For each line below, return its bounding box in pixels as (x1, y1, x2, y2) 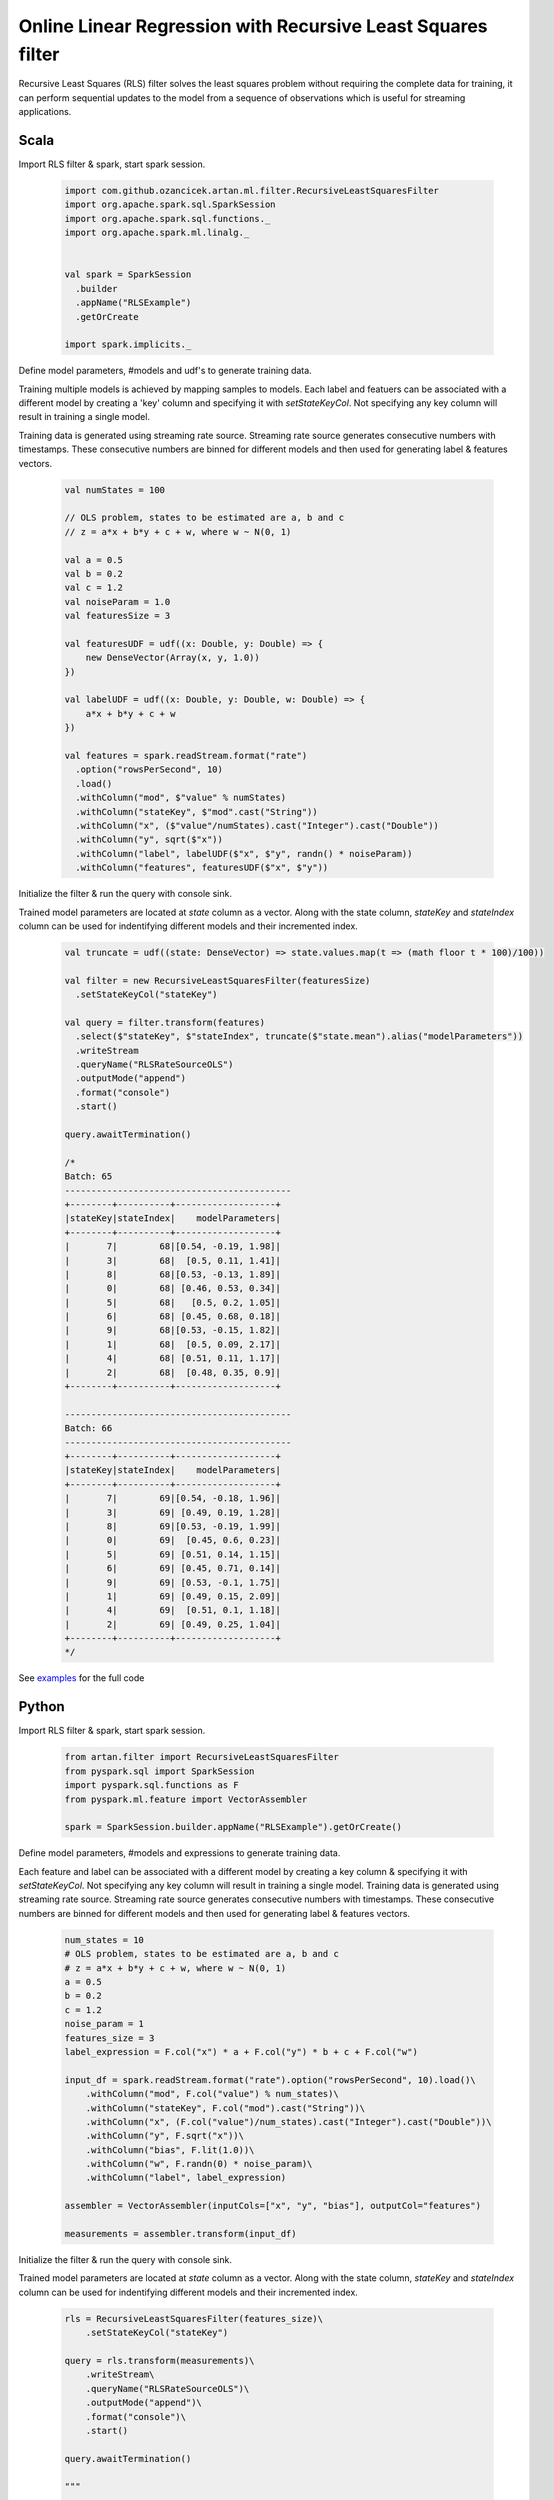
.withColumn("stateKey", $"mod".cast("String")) (75, 806, 319, 817)
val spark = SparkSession (64, 269, 192, 280)
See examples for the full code (18, 1672, 145, 1684)
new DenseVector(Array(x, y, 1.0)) (85, 652, 260, 664)
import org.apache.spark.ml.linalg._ (64, 227, 250, 239)
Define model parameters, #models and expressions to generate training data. (18, 1847, 341, 1859)
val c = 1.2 (64, 582, 124, 594)
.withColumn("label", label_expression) (85, 2172, 287, 2184)
